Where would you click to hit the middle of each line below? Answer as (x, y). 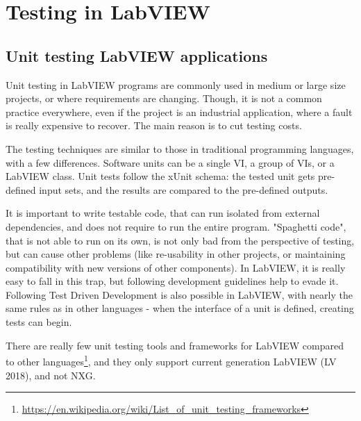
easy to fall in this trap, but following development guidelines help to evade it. (172, 281)
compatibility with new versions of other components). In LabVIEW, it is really (176, 267)
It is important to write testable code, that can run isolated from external (163, 213)
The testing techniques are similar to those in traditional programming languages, (180, 148)
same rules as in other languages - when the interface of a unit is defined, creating (180, 308)
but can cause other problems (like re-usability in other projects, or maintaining (176, 254)
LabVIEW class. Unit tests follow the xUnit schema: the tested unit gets (160, 176)
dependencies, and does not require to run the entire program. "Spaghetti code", (176, 226)
